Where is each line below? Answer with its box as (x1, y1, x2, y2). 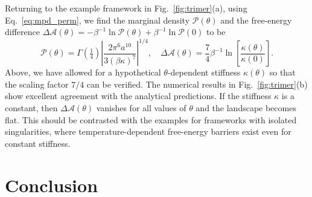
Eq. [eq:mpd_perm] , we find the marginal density (5, 13, 190, 26)
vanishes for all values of (96, 102, 186, 114)
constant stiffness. (5, 137, 71, 149)
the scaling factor (5, 77, 69, 90)
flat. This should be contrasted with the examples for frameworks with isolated (5, 113, 297, 126)
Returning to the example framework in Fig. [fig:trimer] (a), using (5, 2, 247, 14)
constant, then (5, 102, 58, 114)
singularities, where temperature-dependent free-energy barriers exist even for (5, 125, 291, 138)
